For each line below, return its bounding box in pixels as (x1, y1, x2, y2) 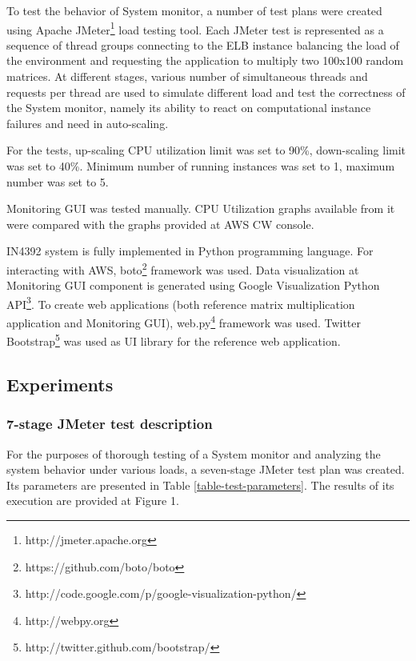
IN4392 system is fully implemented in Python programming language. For (6, 242, 374, 259)
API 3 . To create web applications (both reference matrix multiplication (6, 293, 355, 312)
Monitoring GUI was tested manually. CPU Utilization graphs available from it (6, 200, 395, 217)
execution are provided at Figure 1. (6, 492, 179, 509)
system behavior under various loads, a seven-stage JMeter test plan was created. (6, 461, 405, 478)
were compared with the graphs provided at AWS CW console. (6, 215, 314, 232)
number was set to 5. (6, 173, 109, 190)
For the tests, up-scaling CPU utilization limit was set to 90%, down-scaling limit (6, 142, 406, 158)
